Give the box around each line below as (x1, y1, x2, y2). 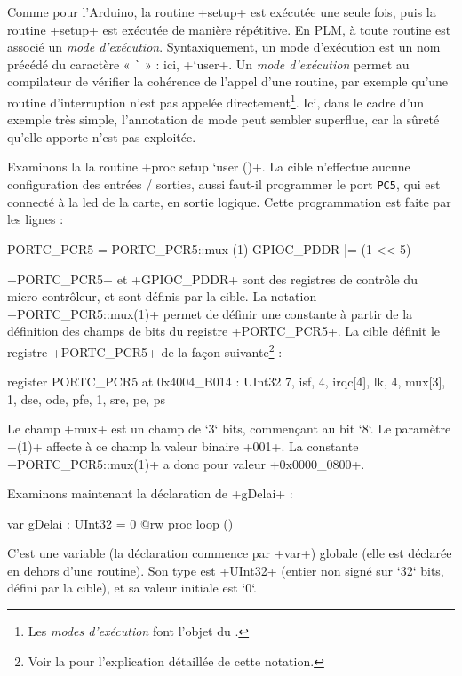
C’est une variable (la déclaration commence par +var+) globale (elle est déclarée (7, 544, 452, 562)
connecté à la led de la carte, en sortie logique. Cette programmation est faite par (7, 192, 451, 211)
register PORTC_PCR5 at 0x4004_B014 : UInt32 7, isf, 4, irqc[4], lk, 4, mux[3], (7, 372, 446, 391)
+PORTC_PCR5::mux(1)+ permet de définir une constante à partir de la (7, 304, 413, 322)
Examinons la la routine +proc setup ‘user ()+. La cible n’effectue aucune (7, 157, 410, 176)
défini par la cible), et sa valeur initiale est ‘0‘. (7, 578, 258, 597)
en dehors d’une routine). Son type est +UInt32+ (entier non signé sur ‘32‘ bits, (7, 561, 444, 579)
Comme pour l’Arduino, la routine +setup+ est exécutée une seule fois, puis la (7, 3, 436, 20)
